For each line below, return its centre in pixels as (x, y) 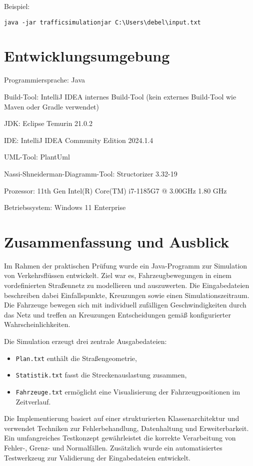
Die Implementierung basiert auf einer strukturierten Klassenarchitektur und (122, 418)
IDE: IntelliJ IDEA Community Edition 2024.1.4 (79, 140)
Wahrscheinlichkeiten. (37, 324)
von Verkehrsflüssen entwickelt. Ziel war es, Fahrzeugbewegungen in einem (118, 275)
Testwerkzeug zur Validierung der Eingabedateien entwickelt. (97, 457)
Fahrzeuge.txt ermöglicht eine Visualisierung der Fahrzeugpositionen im (128, 391)
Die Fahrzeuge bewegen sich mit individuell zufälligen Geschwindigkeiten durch (125, 305)
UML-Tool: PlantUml (37, 157)
